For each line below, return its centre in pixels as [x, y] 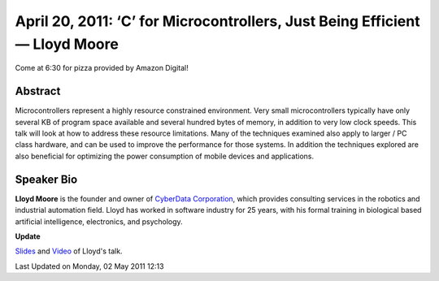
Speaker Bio [46, 179]
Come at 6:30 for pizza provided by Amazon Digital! [102, 68]
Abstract [38, 91]
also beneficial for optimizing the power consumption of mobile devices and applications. [165, 156]
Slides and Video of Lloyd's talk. [69, 251]
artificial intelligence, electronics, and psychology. [99, 221]
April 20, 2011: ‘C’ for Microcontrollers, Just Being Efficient [217, 21]
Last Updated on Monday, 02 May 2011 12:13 [89, 266]
